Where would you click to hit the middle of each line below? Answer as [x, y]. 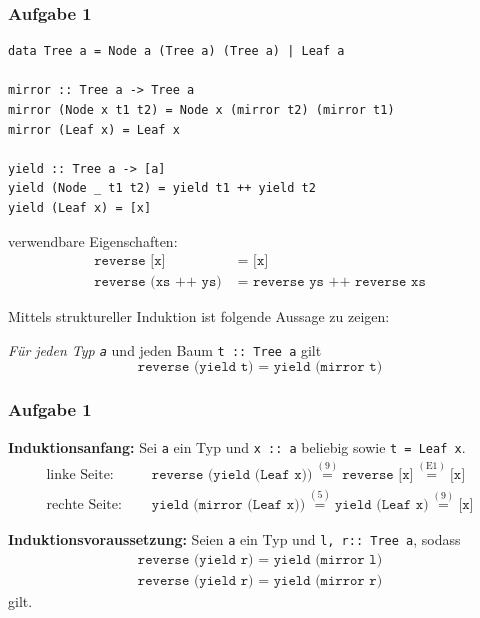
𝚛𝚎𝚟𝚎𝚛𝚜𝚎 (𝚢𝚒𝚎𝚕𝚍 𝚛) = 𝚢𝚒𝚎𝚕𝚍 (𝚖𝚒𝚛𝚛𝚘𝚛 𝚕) [260, 559]
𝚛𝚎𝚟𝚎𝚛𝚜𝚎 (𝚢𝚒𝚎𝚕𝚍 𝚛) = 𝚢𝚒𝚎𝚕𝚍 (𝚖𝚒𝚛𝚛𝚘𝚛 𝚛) [260, 580]
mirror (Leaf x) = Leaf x [94, 129]
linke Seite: [80, 474]
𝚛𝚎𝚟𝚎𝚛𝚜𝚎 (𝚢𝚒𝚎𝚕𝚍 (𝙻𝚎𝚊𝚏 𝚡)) [232, 474]
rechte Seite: [84, 504]
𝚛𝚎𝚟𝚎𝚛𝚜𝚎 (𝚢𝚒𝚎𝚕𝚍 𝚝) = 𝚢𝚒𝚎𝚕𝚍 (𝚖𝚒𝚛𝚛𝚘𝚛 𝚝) [260, 367]
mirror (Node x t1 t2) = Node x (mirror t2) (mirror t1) [201, 110]
